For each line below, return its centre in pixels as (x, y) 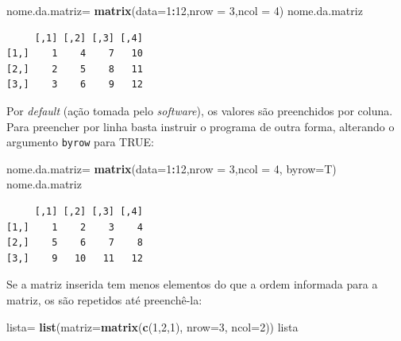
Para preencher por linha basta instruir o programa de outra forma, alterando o (200, 126)
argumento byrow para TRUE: (80, 142)
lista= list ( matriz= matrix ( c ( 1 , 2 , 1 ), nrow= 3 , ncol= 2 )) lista (152, 326)
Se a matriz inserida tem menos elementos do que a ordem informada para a (192, 284)
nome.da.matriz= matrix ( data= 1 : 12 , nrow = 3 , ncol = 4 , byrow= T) (172, 168)
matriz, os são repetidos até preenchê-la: (104, 299)
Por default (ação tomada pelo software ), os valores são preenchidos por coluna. (200, 110)
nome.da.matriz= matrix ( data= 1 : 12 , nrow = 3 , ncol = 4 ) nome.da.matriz (185, 10)
